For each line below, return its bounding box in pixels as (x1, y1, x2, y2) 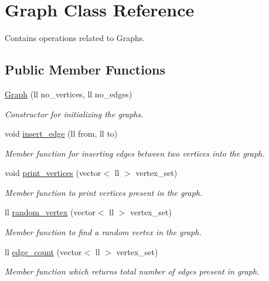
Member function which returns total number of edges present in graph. (5, 265, 260, 277)
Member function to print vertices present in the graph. (5, 186, 203, 198)
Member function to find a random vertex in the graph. (5, 226, 202, 238)
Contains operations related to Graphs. (5, 32, 145, 44)
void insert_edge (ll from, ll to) (5, 127, 118, 140)
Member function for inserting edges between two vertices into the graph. (5, 147, 265, 159)
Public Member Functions (5, 60, 165, 79)
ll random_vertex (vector (5, 206, 96, 218)
